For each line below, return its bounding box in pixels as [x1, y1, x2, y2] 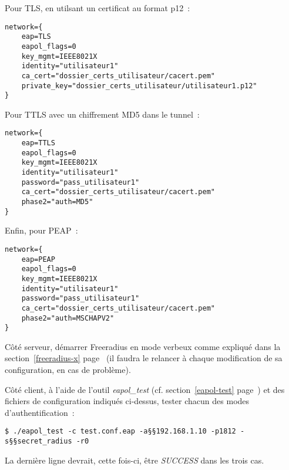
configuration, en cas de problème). [5, 364, 131, 376]
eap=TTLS [21, 139, 55, 148]
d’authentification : [5, 406, 75, 418]
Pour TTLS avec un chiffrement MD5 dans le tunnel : [5, 108, 200, 120]
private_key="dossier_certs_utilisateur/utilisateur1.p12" [21, 81, 257, 90]
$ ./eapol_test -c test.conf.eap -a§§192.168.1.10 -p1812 [5, 427, 236, 436]
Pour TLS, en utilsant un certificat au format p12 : [5, 2, 190, 14]
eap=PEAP [21, 255, 55, 264]
